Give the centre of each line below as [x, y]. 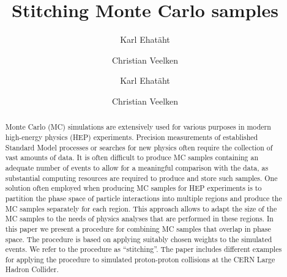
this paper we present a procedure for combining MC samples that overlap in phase [138, 228]
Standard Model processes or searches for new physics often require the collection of [139, 147]
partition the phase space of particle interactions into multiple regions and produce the [143, 198]
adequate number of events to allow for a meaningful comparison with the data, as [137, 167]
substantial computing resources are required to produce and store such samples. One [141, 178]
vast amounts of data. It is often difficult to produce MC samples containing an [132, 157]
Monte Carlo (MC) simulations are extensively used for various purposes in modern [138, 127]
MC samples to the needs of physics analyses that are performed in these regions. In [139, 219]
